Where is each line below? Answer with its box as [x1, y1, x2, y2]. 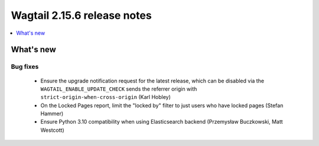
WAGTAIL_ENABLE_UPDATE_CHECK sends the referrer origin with [40, 85, 197, 92]
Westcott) [40, 127, 64, 134]
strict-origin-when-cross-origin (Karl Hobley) [40, 94, 171, 101]
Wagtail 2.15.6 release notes [11, 9, 152, 22]
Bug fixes [11, 62, 39, 71]
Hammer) [40, 110, 64, 117]
